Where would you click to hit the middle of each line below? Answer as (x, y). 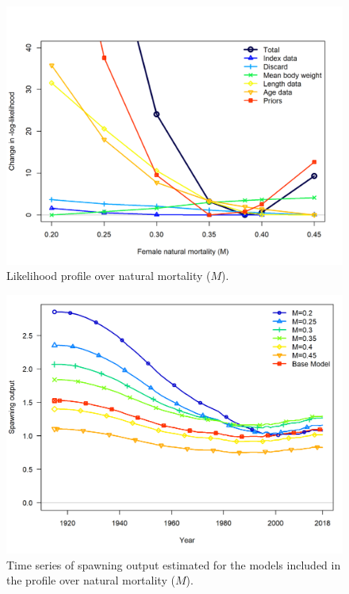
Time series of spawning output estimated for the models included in (174, 564)
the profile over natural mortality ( (91, 580)
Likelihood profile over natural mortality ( (109, 276)
